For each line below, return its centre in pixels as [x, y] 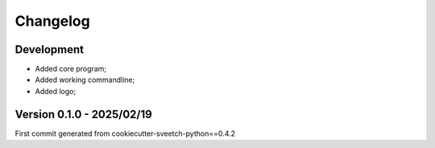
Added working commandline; [85, 80]
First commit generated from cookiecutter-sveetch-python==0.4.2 [125, 134]
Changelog [52, 21]
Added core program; [71, 69]
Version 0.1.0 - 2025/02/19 [83, 114]
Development [50, 49]
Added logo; [56, 91]
